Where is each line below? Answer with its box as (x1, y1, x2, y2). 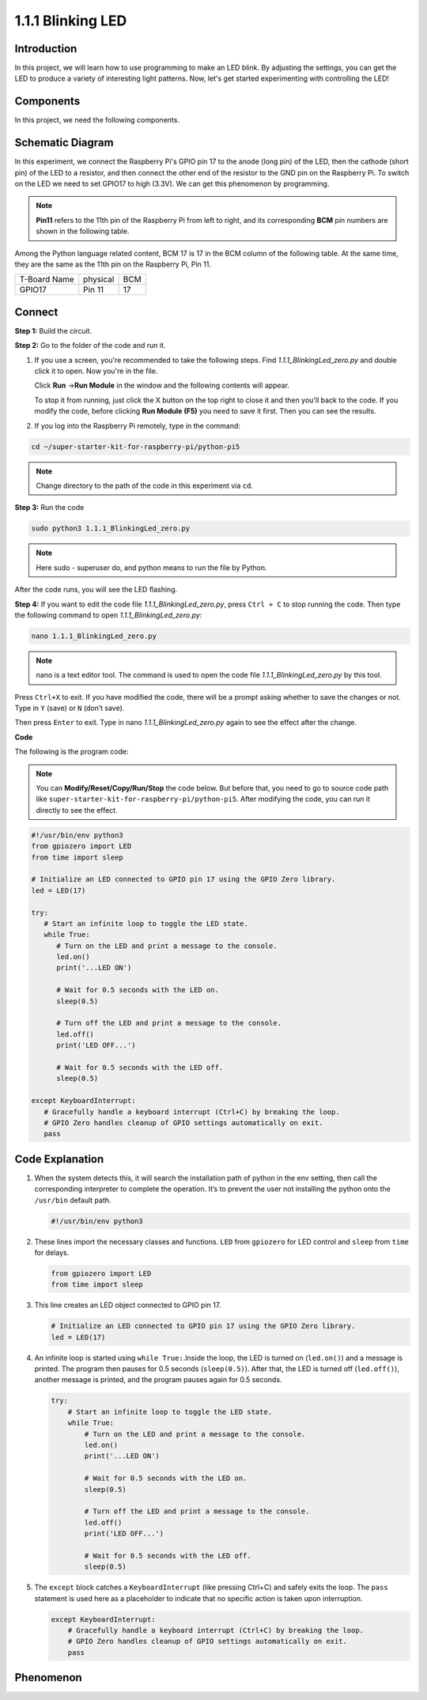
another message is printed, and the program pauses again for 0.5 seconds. (34, 1375, 282, 1385)
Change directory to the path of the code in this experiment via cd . (36, 481, 253, 490)
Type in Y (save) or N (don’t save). (14, 704, 125, 713)
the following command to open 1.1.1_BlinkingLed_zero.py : (14, 610, 202, 620)
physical (83, 274, 115, 285)
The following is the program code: (14, 747, 129, 757)
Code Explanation (14, 1152, 104, 1165)
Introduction (14, 42, 77, 55)
